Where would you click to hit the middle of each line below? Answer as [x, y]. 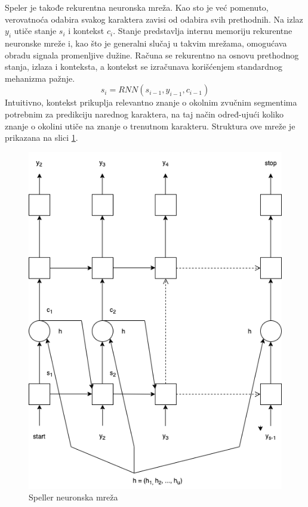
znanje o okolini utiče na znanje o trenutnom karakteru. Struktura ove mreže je [150, 126]
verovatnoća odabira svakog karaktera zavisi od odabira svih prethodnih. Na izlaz [154, 19]
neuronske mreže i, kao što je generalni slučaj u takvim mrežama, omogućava [146, 43]
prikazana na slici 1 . [41, 137]
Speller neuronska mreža [73, 497]
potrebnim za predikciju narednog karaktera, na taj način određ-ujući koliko [144, 114]
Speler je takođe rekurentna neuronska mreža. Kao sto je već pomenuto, [137, 7]
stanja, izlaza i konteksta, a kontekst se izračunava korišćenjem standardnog [144, 67]
